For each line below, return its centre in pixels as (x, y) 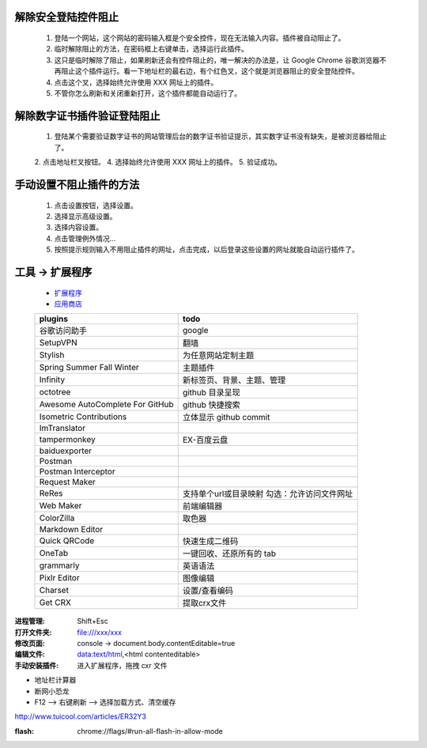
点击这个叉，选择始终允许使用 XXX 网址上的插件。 (136, 82)
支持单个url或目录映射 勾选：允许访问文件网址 (268, 494)
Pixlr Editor (59, 578)
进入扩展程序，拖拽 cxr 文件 (122, 665)
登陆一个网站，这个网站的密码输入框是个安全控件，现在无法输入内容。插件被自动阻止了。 (200, 38)
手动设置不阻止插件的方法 (77, 185)
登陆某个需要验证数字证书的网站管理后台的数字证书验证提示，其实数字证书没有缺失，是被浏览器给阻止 (220, 136)
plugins (54, 319)
